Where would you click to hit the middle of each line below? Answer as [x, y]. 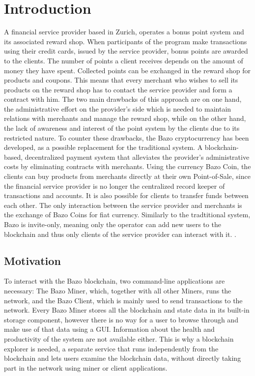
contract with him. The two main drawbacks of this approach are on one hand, [123, 99]
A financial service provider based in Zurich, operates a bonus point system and [124, 32]
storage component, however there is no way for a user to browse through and [121, 319]
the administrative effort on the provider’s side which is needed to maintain [118, 108]
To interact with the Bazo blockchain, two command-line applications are [114, 281]
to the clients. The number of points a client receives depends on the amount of [124, 60]
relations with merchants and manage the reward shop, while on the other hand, [125, 118]
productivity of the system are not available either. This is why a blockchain [119, 338]
